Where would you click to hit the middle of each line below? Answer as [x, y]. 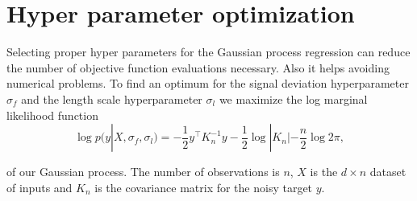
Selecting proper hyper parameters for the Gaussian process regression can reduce [208, 52]
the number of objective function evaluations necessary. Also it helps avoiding [198, 67]
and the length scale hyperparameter [112, 98]
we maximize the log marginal [293, 98]
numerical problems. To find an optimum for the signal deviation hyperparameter [208, 83]
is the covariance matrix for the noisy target [204, 187]
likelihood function [52, 115]
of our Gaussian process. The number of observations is [143, 172]
